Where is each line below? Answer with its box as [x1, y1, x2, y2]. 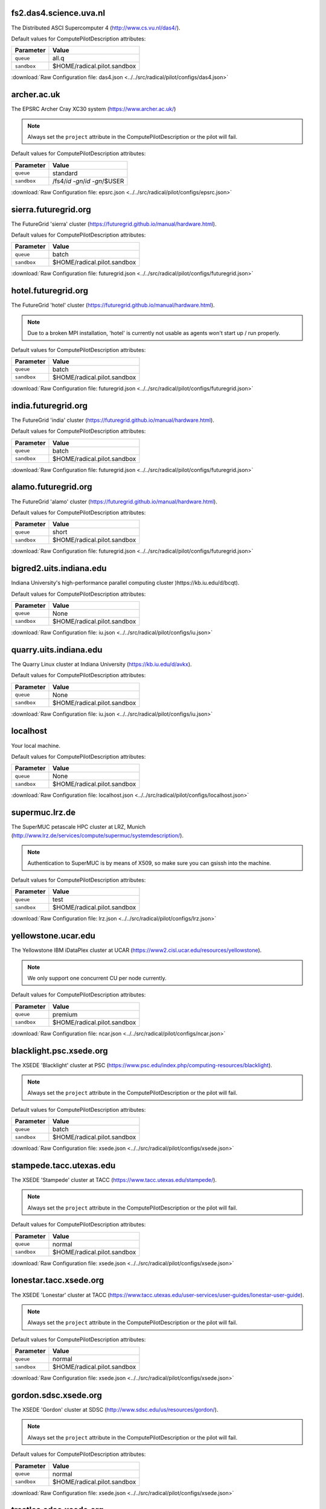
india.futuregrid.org [11, 400, 88, 410]
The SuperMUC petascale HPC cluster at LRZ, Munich [11, 823, 146, 831]
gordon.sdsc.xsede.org [11, 1390, 102, 1400]
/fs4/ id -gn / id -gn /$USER [52, 177, 124, 185]
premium [52, 1010, 78, 1018]
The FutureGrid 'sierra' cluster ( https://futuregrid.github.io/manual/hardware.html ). [11, 220, 217, 228]
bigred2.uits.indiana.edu [11, 563, 107, 573]
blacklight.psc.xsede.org [11, 1045, 108, 1056]
